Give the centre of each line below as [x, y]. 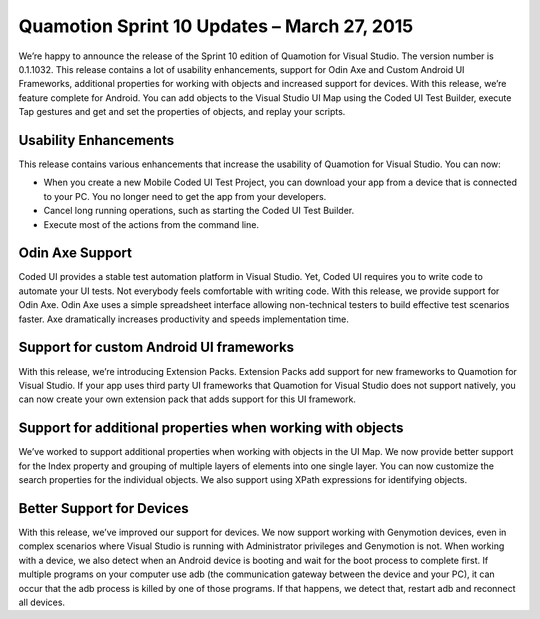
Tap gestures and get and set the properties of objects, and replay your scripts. [182, 112]
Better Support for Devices [103, 508]
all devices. [41, 602]
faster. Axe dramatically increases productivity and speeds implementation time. [184, 319]
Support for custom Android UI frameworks [156, 347]
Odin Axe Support [75, 253]
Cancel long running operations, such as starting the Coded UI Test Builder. [199, 211]
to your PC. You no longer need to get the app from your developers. [185, 196]
